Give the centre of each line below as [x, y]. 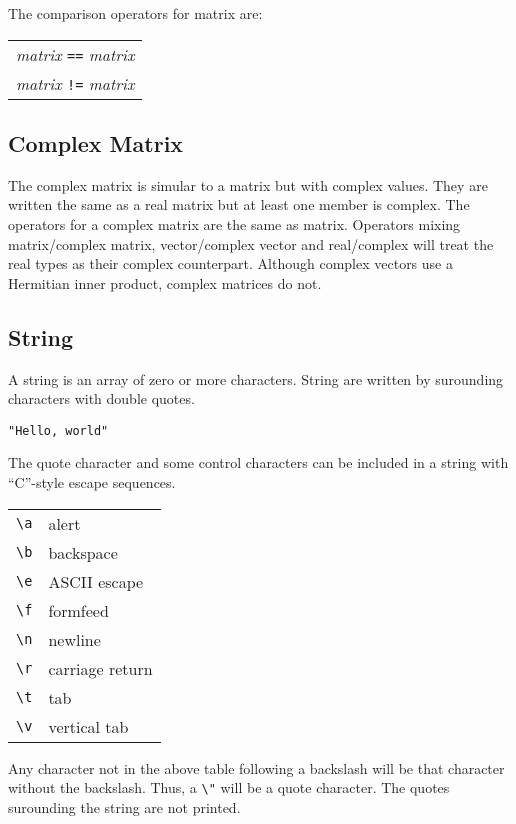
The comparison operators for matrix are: [135, 13]
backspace [83, 552]
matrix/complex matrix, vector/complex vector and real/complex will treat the [251, 243]
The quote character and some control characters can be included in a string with [258, 462]
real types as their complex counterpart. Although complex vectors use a [230, 263]
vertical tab [88, 726]
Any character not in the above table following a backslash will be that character [256, 767]
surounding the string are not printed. [124, 806]
